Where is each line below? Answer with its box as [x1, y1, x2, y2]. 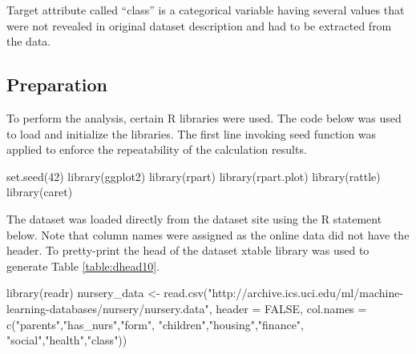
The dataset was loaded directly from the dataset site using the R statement [6, 210, 382, 227]
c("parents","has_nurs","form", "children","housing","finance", [6, 316, 304, 332]
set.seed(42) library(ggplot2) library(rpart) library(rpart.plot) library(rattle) [6, 167, 381, 184]
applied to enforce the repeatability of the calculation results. [6, 141, 307, 158]
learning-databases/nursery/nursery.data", [6, 300, 212, 316]
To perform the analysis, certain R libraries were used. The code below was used [6, 109, 402, 126]
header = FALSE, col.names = [216, 300, 367, 316]
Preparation [6, 72, 107, 97]
